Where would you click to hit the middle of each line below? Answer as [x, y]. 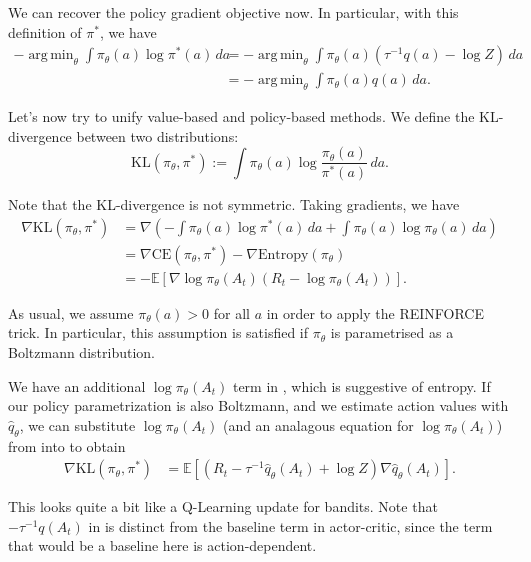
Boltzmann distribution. [81, 352]
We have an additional [77, 385]
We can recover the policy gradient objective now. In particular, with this [233, 12]
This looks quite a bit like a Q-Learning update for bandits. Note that [223, 506]
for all [231, 312]
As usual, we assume [71, 312]
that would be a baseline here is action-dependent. [162, 545]
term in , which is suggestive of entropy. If [361, 385]
